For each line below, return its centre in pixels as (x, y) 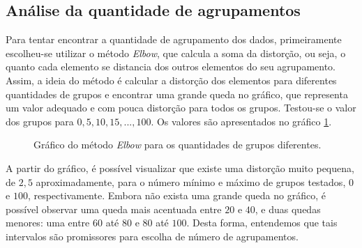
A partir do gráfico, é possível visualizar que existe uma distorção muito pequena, (180, 168)
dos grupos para (40, 121)
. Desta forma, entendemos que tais (262, 223)
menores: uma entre (48, 223)
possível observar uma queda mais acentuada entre (114, 209)
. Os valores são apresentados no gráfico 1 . (241, 121)
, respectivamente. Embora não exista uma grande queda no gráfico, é (176, 195)
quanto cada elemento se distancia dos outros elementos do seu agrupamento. (171, 67)
